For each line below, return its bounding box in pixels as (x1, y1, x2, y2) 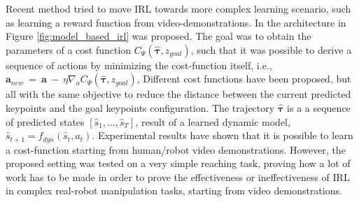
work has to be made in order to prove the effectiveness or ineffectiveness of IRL (6, 169, 350, 184)
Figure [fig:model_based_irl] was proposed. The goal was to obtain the (6, 29, 311, 43)
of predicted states (6, 114, 85, 129)
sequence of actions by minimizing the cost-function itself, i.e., (6, 57, 272, 72)
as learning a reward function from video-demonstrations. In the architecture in (6, 15, 346, 29)
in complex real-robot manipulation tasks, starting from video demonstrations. (6, 183, 342, 198)
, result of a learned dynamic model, (135, 114, 290, 129)
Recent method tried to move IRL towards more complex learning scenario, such (6, 1, 351, 15)
